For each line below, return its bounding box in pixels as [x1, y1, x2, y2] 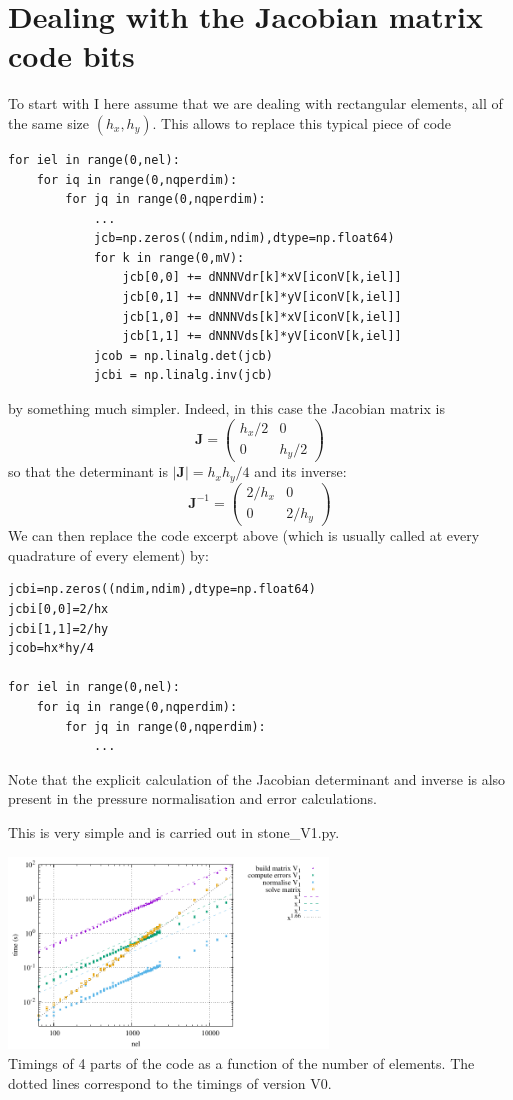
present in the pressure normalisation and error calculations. [8, 788, 377, 809]
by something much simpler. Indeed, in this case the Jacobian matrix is [8, 398, 445, 419]
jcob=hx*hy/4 [8, 641, 94, 656]
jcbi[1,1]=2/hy [8, 621, 109, 636]
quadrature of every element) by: [8, 544, 209, 565]
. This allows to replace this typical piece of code [152, 112, 452, 133]
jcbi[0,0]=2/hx [8, 602, 109, 617]
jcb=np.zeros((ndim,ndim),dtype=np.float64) [93, 231, 395, 246]
